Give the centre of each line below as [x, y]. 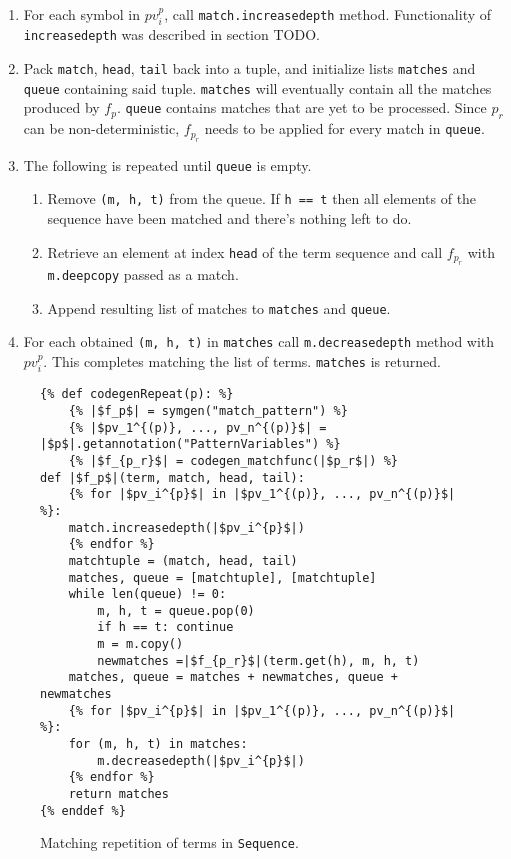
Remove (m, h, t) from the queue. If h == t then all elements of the [262, 198]
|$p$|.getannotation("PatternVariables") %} [190, 444]
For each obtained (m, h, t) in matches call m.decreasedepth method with [259, 341]
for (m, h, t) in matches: [158, 744]
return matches [118, 794]
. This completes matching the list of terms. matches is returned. [242, 360]
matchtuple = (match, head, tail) [183, 560]
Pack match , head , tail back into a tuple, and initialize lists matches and [249, 68]
